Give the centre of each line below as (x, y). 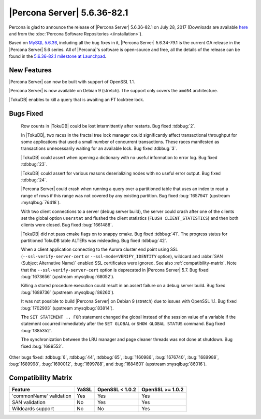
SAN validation (29, 403)
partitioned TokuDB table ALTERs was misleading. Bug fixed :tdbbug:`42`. (94, 241)
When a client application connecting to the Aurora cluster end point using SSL (100, 249)
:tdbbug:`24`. (34, 180)
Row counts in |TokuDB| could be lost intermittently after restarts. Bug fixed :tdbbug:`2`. (108, 126)
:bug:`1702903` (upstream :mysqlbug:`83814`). (67, 308)
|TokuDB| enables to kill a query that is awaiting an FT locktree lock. (77, 99)
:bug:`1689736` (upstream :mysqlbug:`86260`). (68, 292)
